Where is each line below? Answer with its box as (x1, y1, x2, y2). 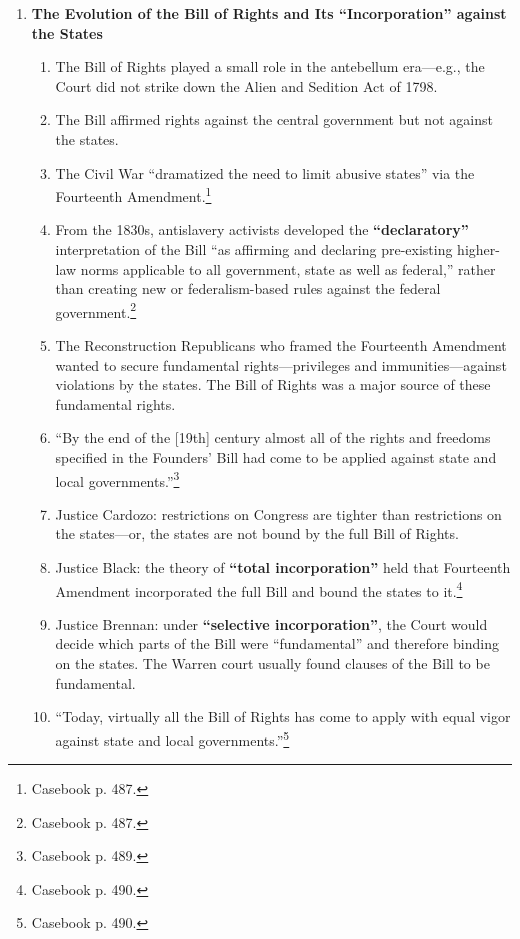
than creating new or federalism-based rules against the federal (55, 278, 441, 299)
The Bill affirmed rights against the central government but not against (55, 109, 493, 130)
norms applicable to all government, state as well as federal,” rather (80, 258, 496, 279)
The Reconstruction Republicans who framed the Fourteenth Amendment (55, 335, 507, 356)
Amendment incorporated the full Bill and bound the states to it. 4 (55, 577, 463, 601)
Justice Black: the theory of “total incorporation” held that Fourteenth (55, 557, 511, 578)
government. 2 (55, 298, 137, 322)
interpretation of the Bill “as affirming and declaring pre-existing (55, 239, 453, 259)
